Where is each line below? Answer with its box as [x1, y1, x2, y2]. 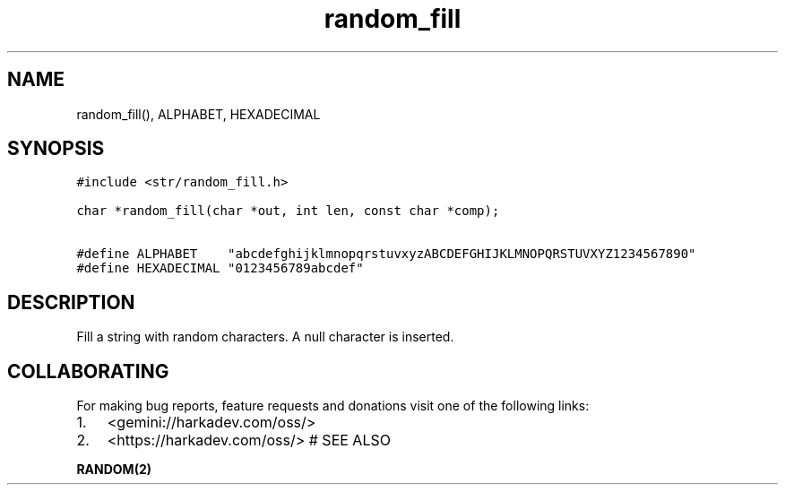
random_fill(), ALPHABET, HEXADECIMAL [76, 106, 321, 122]
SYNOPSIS [7, 137, 105, 160]
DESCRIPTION [7, 290, 135, 314]
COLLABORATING [7, 359, 169, 383]
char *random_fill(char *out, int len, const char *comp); [76, 203, 500, 219]
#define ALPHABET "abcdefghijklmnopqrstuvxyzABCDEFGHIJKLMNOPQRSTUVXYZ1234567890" [76, 246, 696, 262]
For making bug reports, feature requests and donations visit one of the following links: [76, 398, 590, 414]
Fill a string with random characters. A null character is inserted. [76, 329, 454, 345]
